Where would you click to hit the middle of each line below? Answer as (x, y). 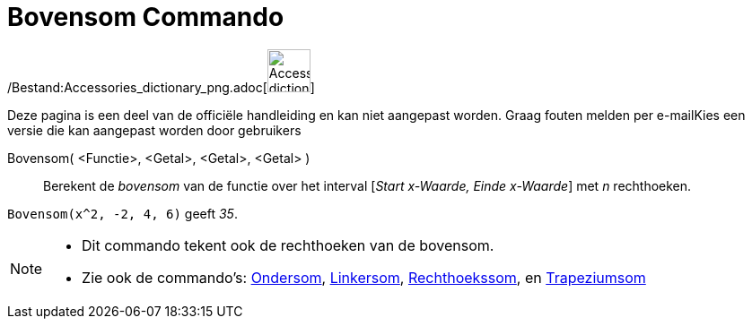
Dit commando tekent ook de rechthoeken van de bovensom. (288, 245)
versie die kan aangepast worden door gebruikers (154, 130)
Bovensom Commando (146, 17)
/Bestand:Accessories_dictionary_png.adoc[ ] (161, 87)
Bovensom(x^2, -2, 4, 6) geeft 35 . (122, 213)
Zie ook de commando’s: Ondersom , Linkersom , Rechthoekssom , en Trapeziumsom (364, 277)
